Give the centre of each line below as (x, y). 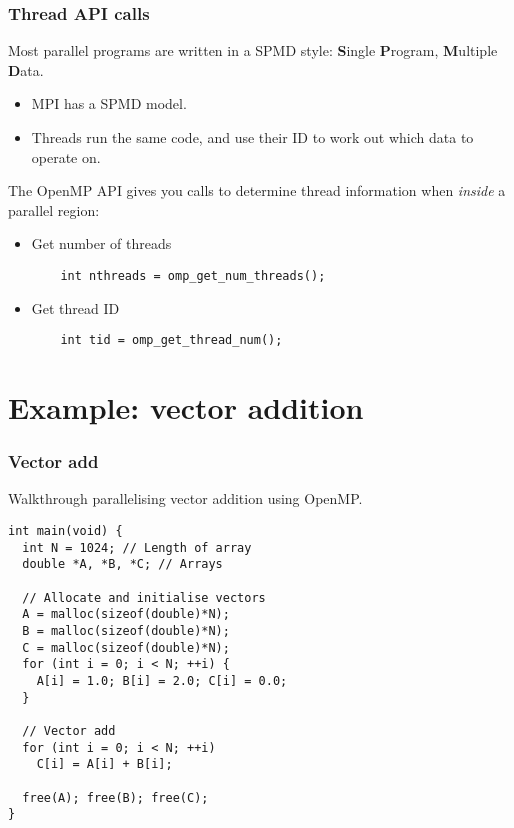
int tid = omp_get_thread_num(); (171, 340)
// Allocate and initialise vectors (144, 597)
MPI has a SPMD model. (109, 103)
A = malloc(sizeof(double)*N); (126, 614)
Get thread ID (75, 307)
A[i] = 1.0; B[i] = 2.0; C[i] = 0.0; (162, 680)
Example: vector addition (186, 407)
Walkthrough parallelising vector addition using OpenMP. (185, 498)
